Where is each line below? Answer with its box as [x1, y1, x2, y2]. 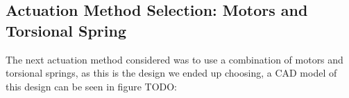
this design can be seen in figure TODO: [6, 79, 178, 93]
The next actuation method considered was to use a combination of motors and [6, 52, 343, 66]
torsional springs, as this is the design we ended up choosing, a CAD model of [6, 66, 337, 80]
